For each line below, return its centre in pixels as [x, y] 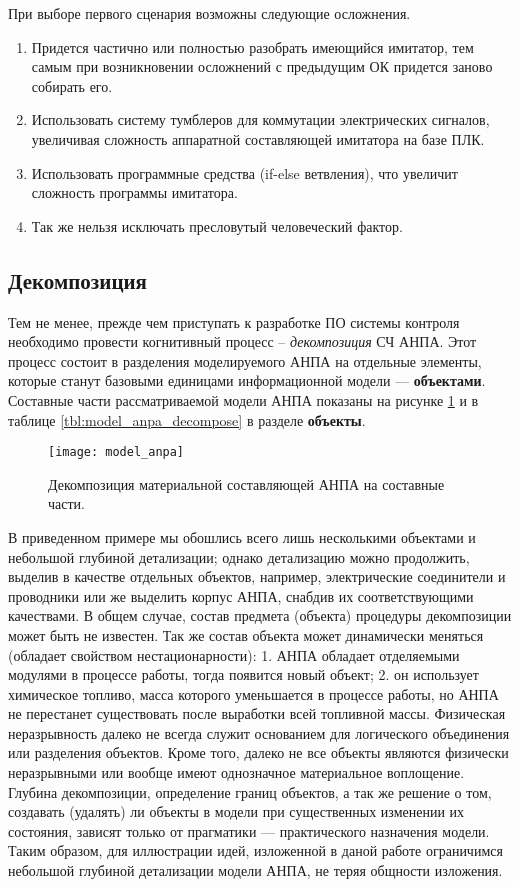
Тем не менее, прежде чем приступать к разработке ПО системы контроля [234, 321]
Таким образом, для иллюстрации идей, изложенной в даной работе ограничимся [255, 850]
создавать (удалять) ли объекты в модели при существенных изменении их [236, 811]
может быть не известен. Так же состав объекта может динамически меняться [246, 634]
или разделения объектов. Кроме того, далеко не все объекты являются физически [258, 752]
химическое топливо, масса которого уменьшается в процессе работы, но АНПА [253, 693]
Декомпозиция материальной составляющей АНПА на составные [246, 483]
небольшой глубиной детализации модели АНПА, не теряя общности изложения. [255, 870]
